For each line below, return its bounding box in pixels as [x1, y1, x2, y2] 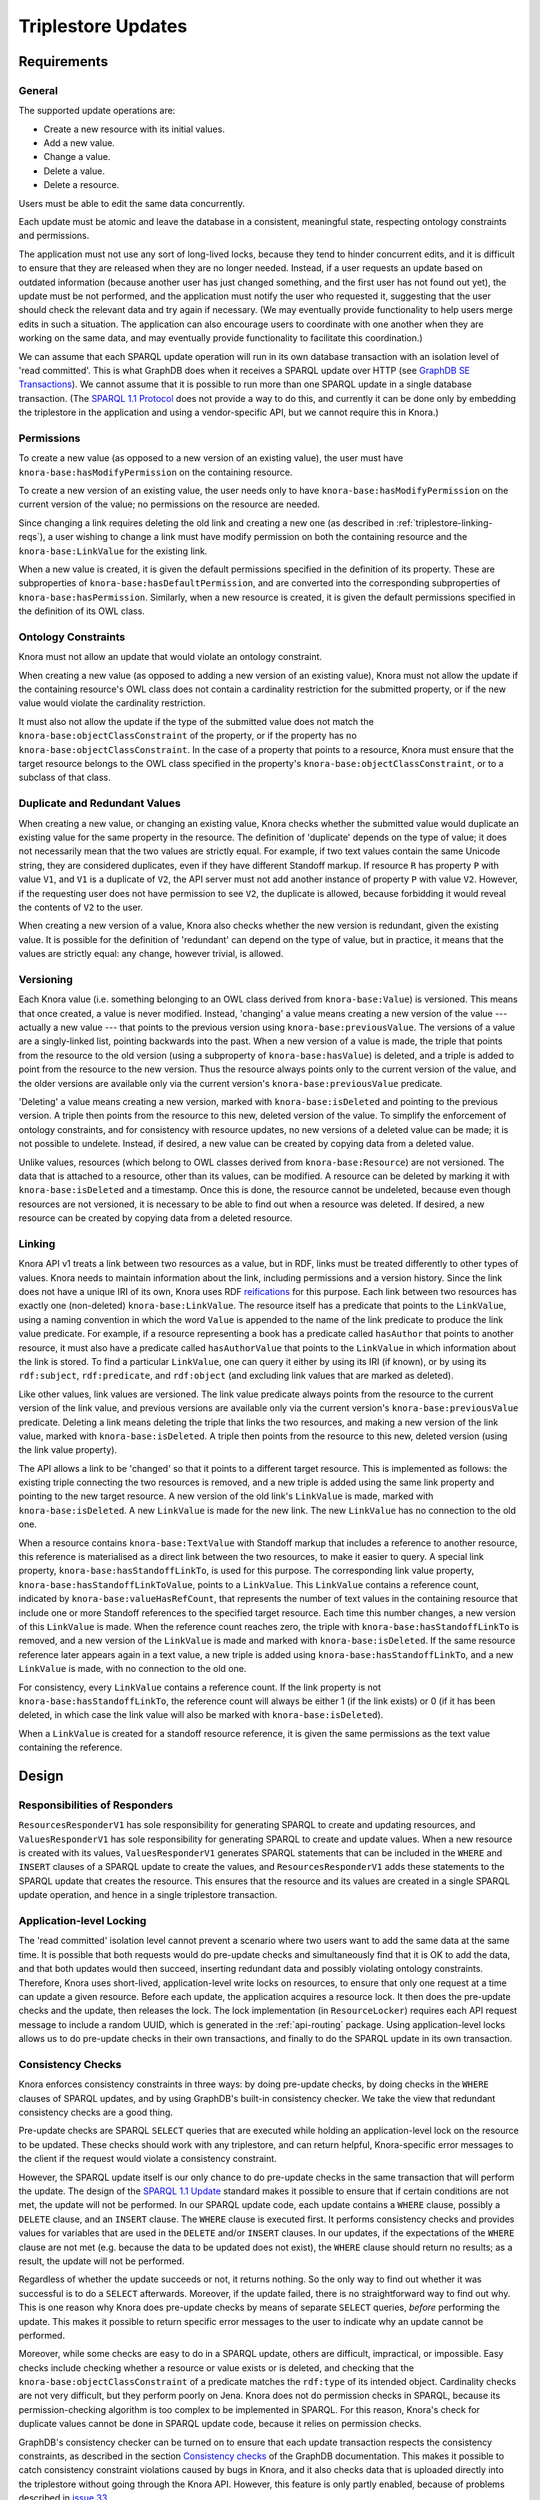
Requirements [18, 53, 109, 70]
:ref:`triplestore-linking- [396, 516, 493, 529]
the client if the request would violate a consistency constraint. [18, 2153, 277, 2165]
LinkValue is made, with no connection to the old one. [18, 1663, 247, 1675]
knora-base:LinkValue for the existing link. [18, 545, 208, 557]
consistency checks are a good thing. [18, 2106, 174, 2119]
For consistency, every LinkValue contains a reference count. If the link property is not [18, 1681, 382, 1693]
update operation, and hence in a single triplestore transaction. [18, 1889, 278, 1901]
